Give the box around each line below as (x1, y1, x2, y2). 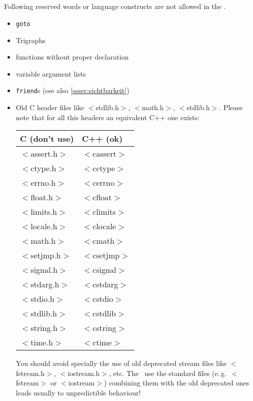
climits (92, 206, 116, 218)
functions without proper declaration (16, 52, 129, 62)
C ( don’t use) (20, 133, 74, 145)
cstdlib (92, 307, 116, 319)
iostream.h (67, 367, 100, 378)
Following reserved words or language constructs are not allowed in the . (4, 1, 226, 12)
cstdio (92, 293, 113, 305)
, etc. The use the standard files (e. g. (109, 367, 226, 378)
